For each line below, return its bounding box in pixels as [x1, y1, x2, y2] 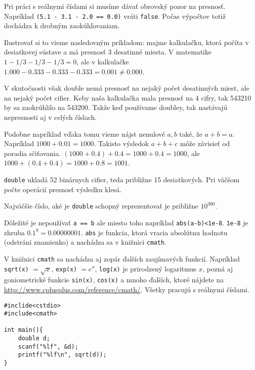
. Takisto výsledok [94, 138, 149, 149]
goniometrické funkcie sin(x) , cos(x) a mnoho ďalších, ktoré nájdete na [4, 274, 224, 285]
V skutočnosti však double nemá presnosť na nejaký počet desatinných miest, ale [4, 83, 250, 93]
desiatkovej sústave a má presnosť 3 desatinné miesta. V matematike [4, 47, 212, 57]
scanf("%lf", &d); [18, 343, 79, 350]
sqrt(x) [4, 265, 29, 273]
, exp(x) [51, 263, 77, 273]
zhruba [4, 227, 25, 237]
